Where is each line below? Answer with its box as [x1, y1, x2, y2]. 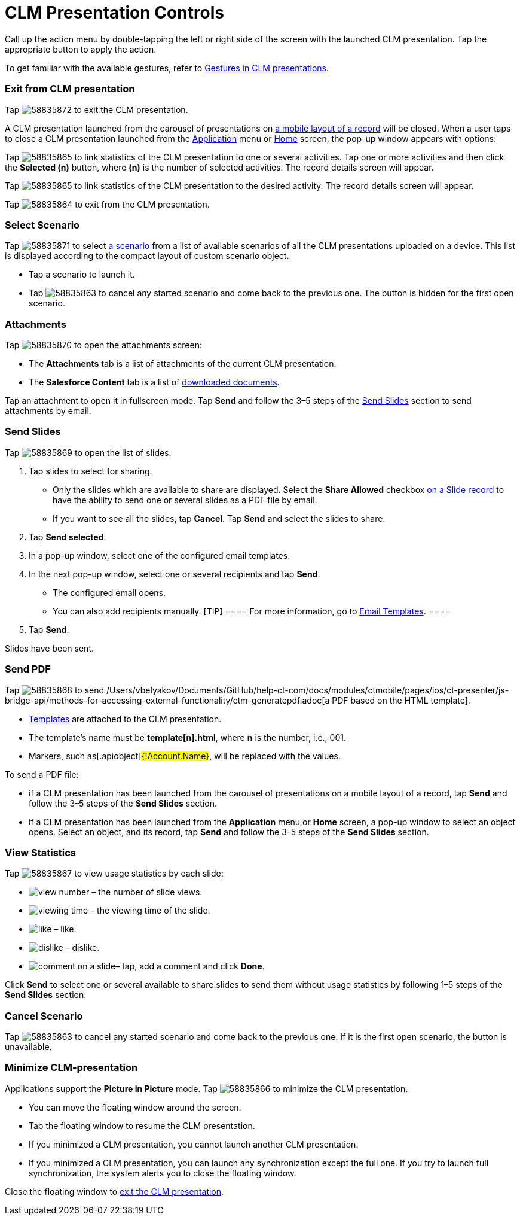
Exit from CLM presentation [5, 83, 135, 95]
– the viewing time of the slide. [90, 905, 210, 916]
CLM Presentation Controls [5, 2, 225, 23]
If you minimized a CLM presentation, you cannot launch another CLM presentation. [29, 1139, 359, 1149]
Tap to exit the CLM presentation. [5, 104, 188, 115]
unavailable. [5, 1042, 52, 1052]
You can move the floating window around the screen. [29, 1102, 241, 1112]
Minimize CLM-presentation [5, 1061, 138, 1074]
